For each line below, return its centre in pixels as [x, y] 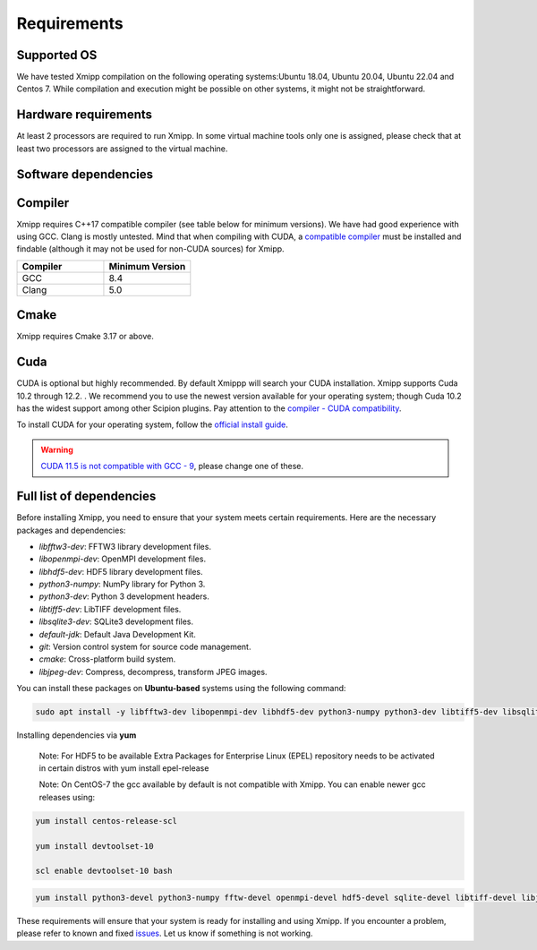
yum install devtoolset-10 [94, 846]
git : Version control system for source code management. [145, 647]
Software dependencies [85, 174]
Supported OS [57, 55]
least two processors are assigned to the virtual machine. [122, 149]
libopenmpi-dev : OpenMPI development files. [122, 559]
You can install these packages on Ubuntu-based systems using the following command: [181, 689]
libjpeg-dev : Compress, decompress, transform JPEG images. [153, 672]
